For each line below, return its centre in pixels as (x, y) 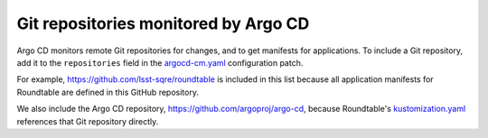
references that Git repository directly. (88, 121)
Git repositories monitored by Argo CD (163, 23)
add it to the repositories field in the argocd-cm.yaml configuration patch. (160, 62)
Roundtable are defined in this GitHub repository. (108, 92)
